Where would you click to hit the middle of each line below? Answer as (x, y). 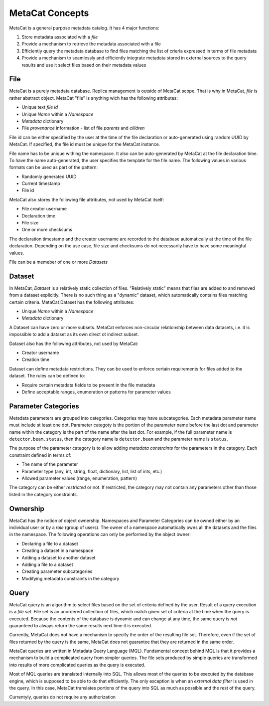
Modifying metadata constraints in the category (70, 578)
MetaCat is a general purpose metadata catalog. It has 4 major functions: (84, 28)
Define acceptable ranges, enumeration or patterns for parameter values (96, 392)
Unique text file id (40, 107)
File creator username (44, 209)
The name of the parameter (50, 464)
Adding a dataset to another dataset (59, 557)
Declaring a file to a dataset (50, 543)
